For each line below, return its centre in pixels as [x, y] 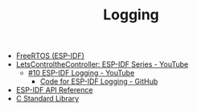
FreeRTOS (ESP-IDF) [50, 56]
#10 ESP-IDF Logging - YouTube [81, 73]
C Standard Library [47, 99]
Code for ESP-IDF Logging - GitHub [99, 81]
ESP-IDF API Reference [54, 90]
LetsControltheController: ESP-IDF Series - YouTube [102, 64]
